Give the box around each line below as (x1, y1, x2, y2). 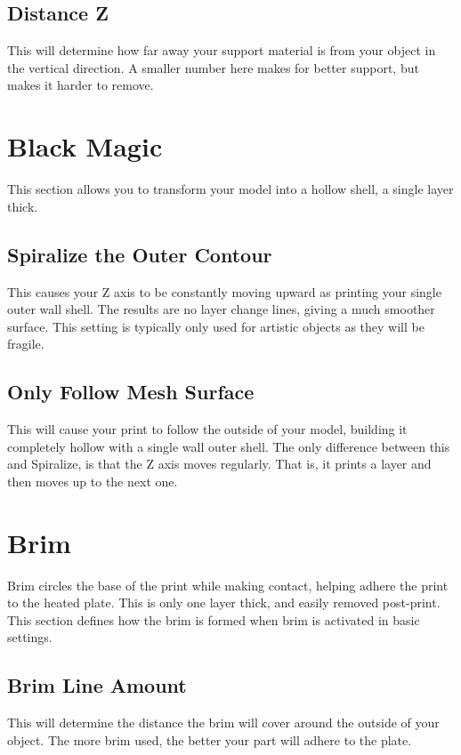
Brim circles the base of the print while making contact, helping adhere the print (7, 575, 449, 594)
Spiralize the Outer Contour (7, 240, 272, 268)
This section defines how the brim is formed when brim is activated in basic (7, 610, 420, 629)
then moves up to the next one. (7, 471, 178, 490)
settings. (7, 628, 53, 647)
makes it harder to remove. (7, 76, 154, 94)
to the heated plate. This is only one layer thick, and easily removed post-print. (7, 593, 441, 612)
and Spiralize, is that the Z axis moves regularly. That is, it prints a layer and (7, 454, 432, 473)
